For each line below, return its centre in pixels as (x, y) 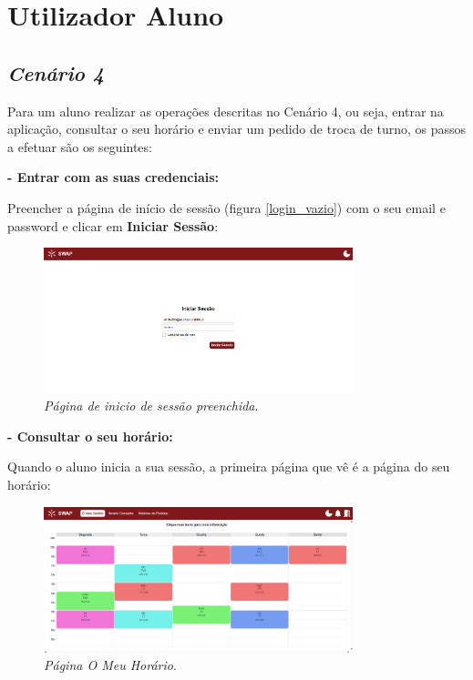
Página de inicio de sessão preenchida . (151, 406)
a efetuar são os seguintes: (80, 146)
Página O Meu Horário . (110, 665)
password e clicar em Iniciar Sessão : (113, 225)
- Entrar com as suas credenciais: (113, 177)
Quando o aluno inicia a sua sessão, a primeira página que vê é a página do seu (229, 467)
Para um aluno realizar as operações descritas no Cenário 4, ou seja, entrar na (226, 111)
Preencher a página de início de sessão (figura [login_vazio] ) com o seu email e (226, 207)
